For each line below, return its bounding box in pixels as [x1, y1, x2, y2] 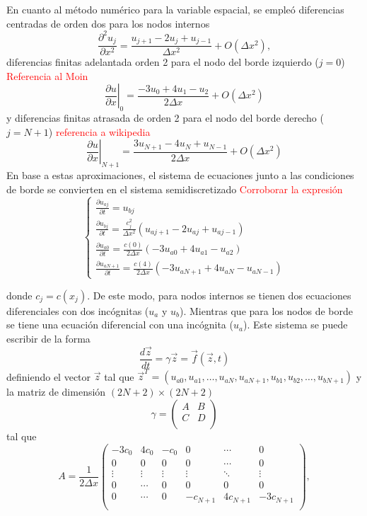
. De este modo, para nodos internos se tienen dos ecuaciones [87, 287, 351, 302]
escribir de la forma [6, 331, 91, 345]
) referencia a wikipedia [48, 124, 151, 139]
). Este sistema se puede [243, 317, 348, 332]
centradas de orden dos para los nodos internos [6, 16, 210, 30]
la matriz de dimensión [6, 384, 106, 399]
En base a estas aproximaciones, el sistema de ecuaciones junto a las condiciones [6, 168, 354, 183]
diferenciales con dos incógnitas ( [6, 303, 149, 318]
